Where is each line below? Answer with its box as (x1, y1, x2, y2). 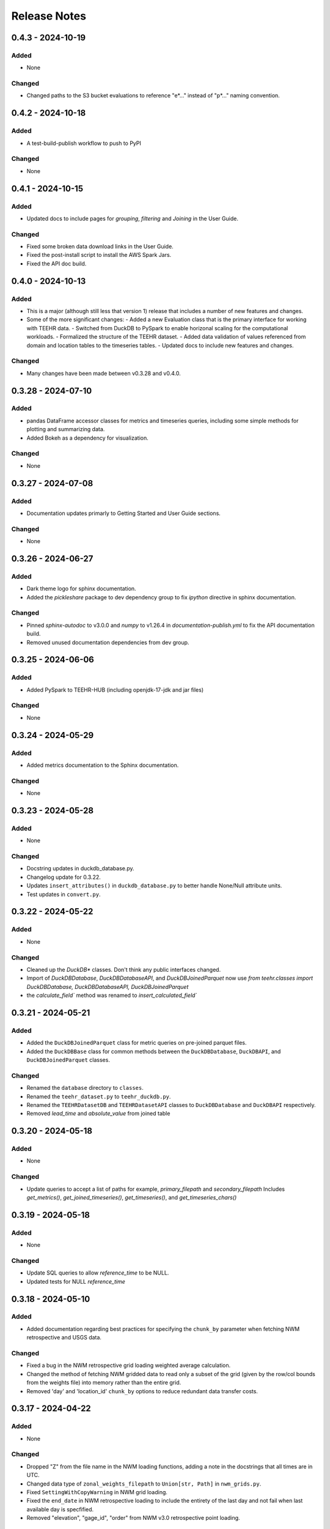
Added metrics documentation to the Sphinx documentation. (26, 761, 179, 769)
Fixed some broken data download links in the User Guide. (26, 243, 174, 250)
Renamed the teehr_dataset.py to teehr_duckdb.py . (26, 1092, 171, 1100)
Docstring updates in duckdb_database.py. (26, 865, 134, 872)
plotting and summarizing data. (26, 426, 105, 433)
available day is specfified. (26, 1505, 94, 1513)
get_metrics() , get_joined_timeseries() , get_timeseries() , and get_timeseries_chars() (26, 1194, 237, 1201)
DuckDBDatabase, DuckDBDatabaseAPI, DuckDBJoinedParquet (26, 983, 189, 990)
